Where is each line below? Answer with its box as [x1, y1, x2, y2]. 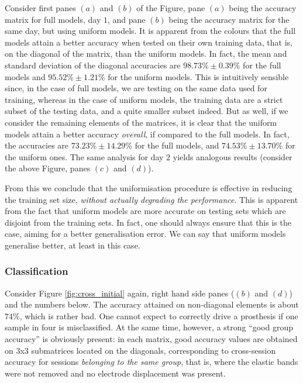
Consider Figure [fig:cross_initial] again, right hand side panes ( [5, 287, 235, 299]
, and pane [107, 13, 146, 25]
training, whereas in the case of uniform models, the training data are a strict [5, 93, 283, 105]
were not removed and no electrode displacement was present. [5, 367, 226, 379]
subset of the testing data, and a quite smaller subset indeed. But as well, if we [5, 105, 288, 117]
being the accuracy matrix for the [168, 13, 290, 25]
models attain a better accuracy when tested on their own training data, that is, [5, 36, 292, 48]
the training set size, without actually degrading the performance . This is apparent [5, 193, 298, 205]
